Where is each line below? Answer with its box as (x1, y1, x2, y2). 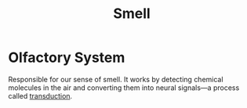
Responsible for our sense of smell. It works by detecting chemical (8, 74, 223, 84)
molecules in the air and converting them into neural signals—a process (8, 83, 240, 92)
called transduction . (8, 91, 73, 100)
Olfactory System (8, 49, 125, 67)
